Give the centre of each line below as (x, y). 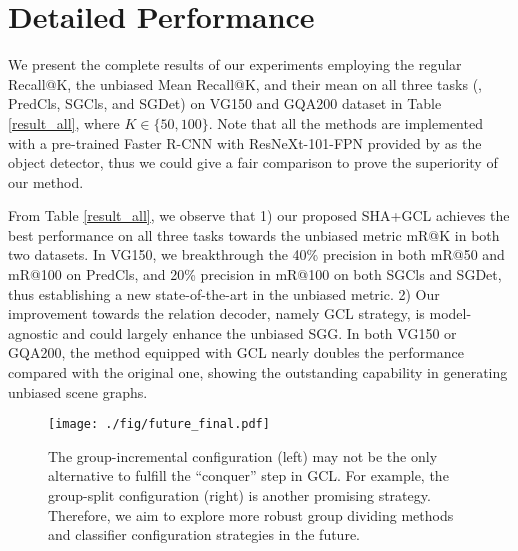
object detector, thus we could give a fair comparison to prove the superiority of (253, 162)
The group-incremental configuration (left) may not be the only (243, 455)
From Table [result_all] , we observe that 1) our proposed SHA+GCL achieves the (259, 215)
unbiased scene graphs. (78, 391)
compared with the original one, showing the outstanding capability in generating (258, 372)
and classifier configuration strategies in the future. (204, 534)
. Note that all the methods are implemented (345, 122)
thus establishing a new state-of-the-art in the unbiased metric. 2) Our (224, 293)
